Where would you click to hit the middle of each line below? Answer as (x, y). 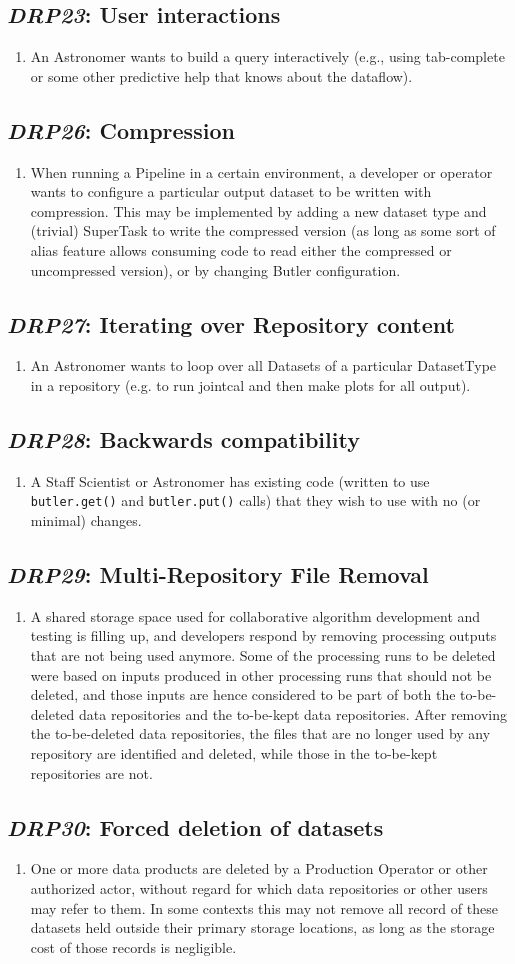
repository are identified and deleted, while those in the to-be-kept (234, 752)
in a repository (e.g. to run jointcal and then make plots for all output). (250, 384)
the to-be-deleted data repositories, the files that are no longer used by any (260, 733)
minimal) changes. (86, 520)
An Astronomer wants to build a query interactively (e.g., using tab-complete (267, 56)
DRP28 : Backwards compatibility (183, 438)
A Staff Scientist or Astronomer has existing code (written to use (230, 480)
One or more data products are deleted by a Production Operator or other (259, 868)
